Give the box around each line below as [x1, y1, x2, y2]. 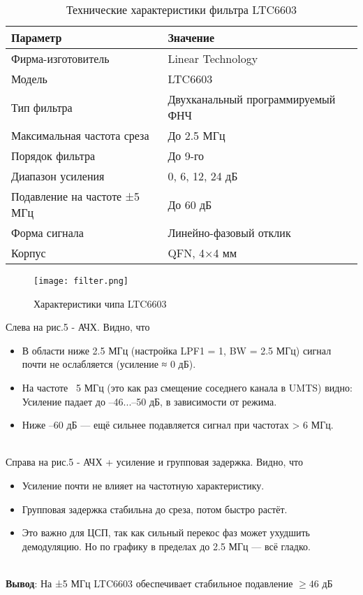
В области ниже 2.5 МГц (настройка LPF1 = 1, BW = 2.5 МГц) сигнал [22, 343, 332, 357]
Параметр [11, 29, 62, 45]
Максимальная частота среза [11, 127, 149, 143]
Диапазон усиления [11, 168, 105, 184]
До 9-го [168, 148, 205, 164]
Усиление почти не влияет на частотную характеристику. [22, 478, 265, 492]
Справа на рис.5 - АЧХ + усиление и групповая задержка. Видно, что [6, 454, 303, 469]
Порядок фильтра [11, 148, 96, 164]
